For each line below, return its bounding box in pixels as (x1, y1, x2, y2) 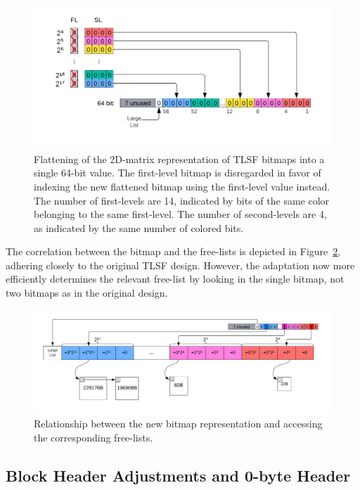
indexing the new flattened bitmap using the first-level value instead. (34, 179, 330, 193)
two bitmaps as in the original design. (6, 285, 168, 300)
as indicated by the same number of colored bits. (34, 220, 244, 235)
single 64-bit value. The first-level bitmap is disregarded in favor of (34, 165, 321, 180)
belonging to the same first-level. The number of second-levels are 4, (34, 207, 327, 221)
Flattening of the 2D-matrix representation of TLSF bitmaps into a (34, 151, 325, 166)
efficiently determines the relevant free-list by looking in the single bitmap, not (6, 271, 345, 286)
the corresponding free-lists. (34, 430, 153, 444)
